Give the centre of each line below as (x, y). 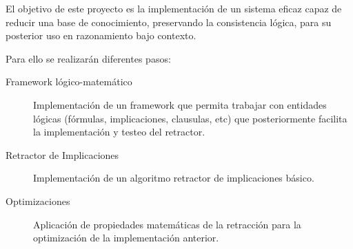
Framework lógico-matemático (69, 82)
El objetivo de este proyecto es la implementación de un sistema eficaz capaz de (174, 8)
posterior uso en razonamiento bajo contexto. (101, 35)
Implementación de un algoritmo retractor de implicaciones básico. (174, 178)
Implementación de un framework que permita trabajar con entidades (180, 104)
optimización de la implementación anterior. (126, 238)
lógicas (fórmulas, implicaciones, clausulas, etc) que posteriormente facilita (190, 118)
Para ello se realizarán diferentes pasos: (88, 58)
